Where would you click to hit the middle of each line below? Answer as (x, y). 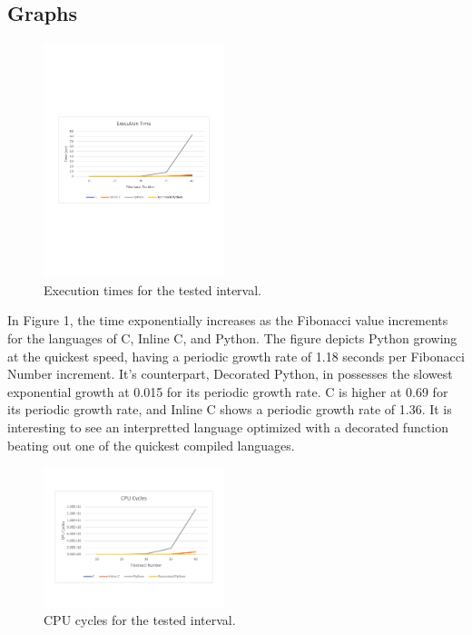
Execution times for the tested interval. (152, 289)
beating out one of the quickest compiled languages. (151, 445)
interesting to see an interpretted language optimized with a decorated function (228, 427)
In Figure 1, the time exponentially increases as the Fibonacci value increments (228, 320)
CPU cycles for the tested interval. (140, 619)
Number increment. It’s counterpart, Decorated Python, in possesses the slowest (230, 374)
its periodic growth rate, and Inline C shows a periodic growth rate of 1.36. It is (230, 409)
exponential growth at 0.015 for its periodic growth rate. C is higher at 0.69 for (228, 391)
